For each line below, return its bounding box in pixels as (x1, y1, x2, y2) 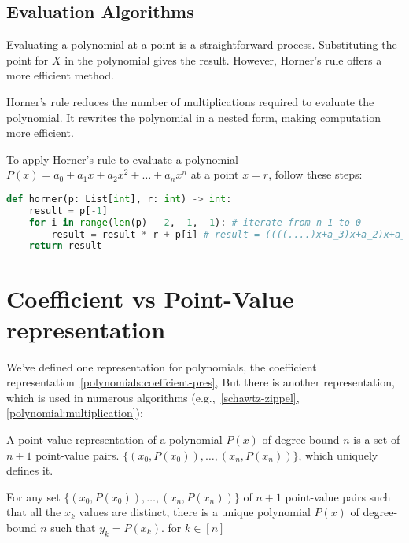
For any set (6, 488, 61, 504)
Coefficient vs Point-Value (6, 282, 294, 314)
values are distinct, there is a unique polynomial (79, 504, 311, 520)
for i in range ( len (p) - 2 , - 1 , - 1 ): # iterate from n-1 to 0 (28, 216, 362, 228)
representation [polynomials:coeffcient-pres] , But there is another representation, (6, 374, 395, 390)
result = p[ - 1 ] (28, 205, 108, 216)
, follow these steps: (268, 166, 363, 183)
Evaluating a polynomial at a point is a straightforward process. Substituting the (6, 36, 397, 53)
